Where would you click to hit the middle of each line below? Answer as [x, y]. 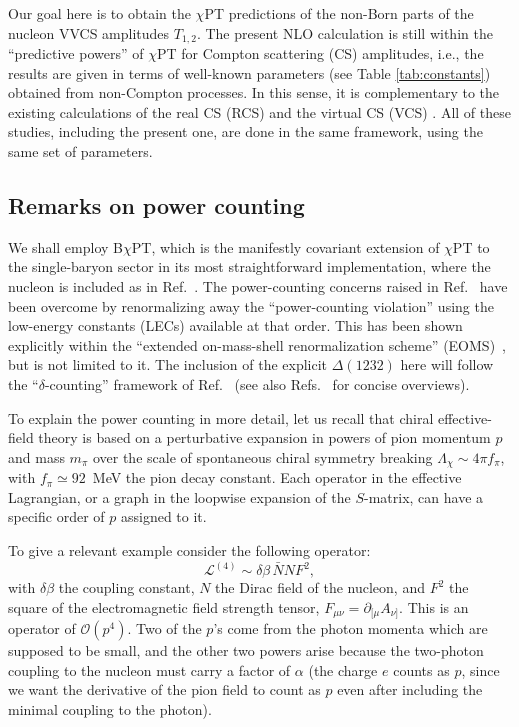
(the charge [343, 669]
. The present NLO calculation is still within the [344, 32]
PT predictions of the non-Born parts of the [339, 13]
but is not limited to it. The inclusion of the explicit [168, 364]
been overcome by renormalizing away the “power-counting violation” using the [251, 305]
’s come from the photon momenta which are [350, 628]
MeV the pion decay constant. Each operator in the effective [277, 477]
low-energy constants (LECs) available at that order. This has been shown [235, 325]
